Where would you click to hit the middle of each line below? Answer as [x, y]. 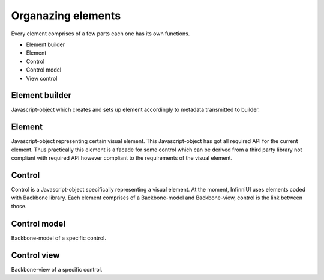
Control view [35, 255]
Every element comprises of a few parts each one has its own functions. [100, 34]
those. [19, 206]
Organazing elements [66, 16]
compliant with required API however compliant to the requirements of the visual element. [122, 158]
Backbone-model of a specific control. [58, 238]
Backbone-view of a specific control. [57, 269]
